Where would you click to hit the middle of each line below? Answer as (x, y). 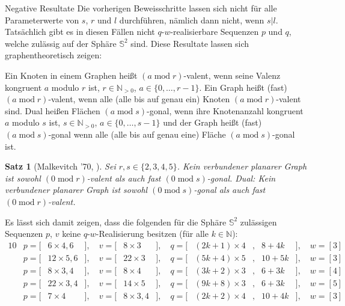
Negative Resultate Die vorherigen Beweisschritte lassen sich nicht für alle (141, 8)
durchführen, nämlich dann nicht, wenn (192, 20)
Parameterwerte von (42, 20)
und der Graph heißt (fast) (212, 122)
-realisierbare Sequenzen (215, 32)
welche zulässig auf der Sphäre (61, 43)
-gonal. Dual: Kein (241, 178)
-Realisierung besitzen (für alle (152, 234)
